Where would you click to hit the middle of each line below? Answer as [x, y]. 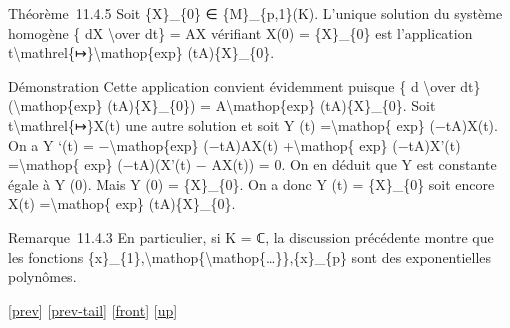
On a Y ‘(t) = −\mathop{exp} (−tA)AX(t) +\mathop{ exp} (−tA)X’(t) [234, 144]
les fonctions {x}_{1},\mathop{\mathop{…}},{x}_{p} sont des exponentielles [250, 256]
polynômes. [42, 276]
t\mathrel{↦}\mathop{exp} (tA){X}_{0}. [141, 52]
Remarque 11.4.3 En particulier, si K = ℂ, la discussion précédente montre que [251, 236]
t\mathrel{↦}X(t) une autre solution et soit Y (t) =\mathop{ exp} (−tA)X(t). [253, 124]
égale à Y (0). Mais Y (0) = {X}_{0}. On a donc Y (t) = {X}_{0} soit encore [251, 183]
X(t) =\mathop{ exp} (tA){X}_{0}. [122, 203]
